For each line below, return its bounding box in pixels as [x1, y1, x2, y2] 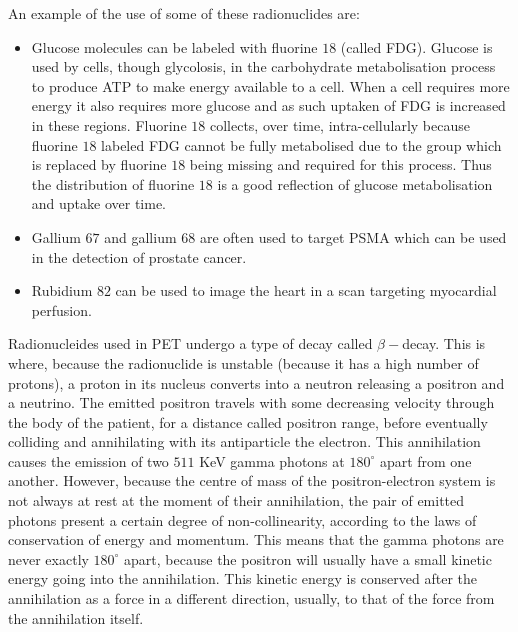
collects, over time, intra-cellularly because [209, 114, 470, 135]
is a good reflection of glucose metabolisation [217, 173, 493, 194]
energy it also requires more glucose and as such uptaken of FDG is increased [31, 95, 506, 116]
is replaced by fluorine [31, 154, 167, 175]
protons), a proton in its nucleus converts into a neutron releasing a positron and [8, 372, 505, 393]
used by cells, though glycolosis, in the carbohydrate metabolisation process [31, 56, 496, 77]
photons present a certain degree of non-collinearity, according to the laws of [8, 509, 477, 530]
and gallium [104, 226, 177, 247]
